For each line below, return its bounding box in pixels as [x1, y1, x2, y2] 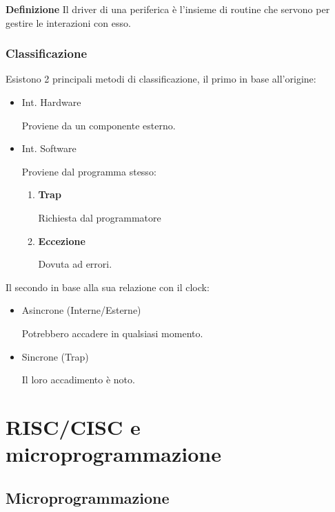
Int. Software [21, 141, 77, 156]
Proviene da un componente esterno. [21, 118, 176, 132]
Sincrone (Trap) [21, 349, 89, 363]
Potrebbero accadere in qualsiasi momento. [21, 326, 203, 340]
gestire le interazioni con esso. [6, 15, 131, 30]
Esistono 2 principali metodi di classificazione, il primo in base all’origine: [6, 72, 316, 86]
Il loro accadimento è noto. [21, 372, 135, 387]
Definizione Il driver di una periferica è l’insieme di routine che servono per [6, 2, 330, 16]
